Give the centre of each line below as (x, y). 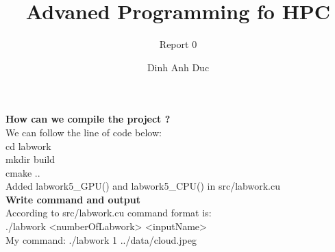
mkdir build (30, 159)
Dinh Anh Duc (178, 67)
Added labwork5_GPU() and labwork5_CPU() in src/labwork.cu (143, 186)
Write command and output (73, 199)
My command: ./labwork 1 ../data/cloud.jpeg (101, 239)
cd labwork (28, 146)
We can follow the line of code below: (84, 132)
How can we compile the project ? (88, 119)
